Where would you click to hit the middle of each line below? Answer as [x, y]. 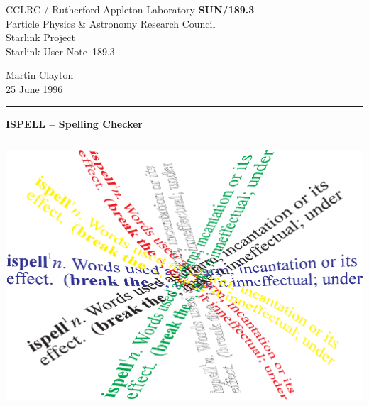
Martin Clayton [40, 75]
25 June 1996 [34, 88]
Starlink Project [40, 37]
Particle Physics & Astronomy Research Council [111, 23]
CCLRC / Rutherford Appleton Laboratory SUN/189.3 [130, 9]
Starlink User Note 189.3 [60, 51]
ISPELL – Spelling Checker [74, 123]
